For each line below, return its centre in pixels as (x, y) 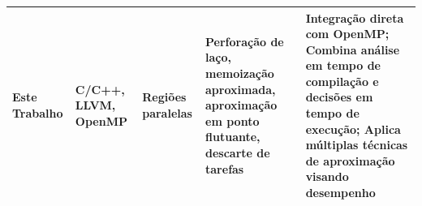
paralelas (167, 113)
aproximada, (241, 89)
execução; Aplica (353, 129)
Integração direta (355, 17)
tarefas (225, 168)
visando (327, 176)
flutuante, (233, 137)
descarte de (238, 153)
